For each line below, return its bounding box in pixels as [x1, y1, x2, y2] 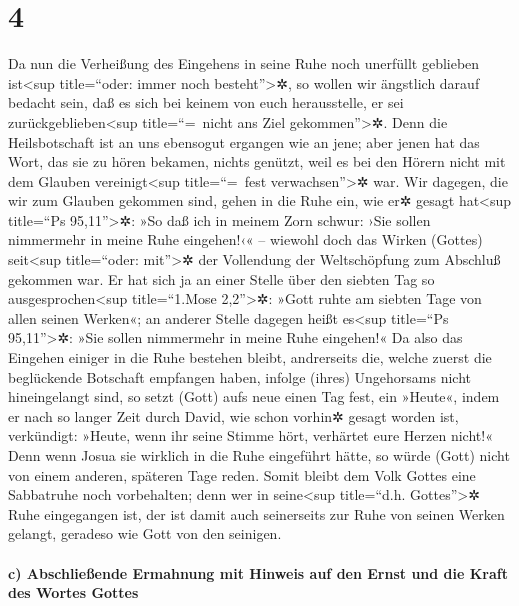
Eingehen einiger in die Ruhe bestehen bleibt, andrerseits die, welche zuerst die [8, 347, 492, 368]
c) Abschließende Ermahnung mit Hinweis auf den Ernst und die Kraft [8, 562, 509, 583]
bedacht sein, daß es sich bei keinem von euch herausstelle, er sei [8, 92, 404, 113]
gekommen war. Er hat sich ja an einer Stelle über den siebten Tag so [8, 268, 435, 289]
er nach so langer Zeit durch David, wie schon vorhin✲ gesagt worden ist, [8, 405, 459, 426]
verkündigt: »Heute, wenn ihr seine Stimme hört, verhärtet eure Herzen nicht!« [8, 425, 493, 446]
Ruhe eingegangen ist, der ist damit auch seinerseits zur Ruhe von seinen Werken [8, 503, 505, 524]
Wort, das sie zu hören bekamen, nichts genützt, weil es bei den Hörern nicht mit [8, 151, 506, 172]
